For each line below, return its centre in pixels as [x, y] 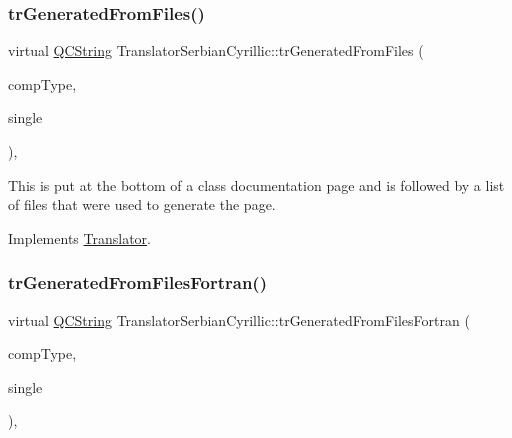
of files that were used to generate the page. [142, 204]
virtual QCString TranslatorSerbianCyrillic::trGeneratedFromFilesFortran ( [239, 319]
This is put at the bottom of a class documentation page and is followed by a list [256, 184]
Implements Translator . [79, 237]
